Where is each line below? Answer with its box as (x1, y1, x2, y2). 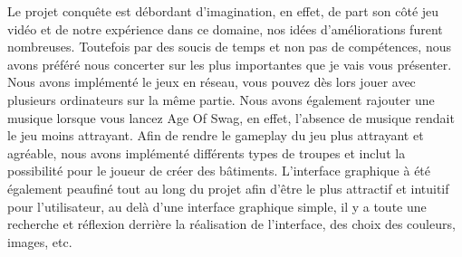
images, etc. (7, 232, 72, 251)
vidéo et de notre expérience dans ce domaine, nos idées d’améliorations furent (7, 19, 443, 38)
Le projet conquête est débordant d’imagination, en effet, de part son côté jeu (7, 2, 439, 20)
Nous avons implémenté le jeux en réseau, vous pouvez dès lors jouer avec (7, 72, 416, 91)
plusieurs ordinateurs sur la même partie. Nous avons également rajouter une (7, 90, 435, 109)
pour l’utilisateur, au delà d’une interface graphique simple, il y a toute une (7, 196, 427, 215)
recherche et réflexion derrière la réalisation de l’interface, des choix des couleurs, (7, 214, 456, 233)
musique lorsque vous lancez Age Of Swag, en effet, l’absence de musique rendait (7, 108, 455, 127)
